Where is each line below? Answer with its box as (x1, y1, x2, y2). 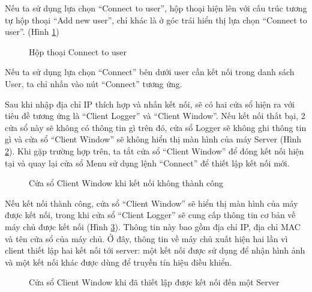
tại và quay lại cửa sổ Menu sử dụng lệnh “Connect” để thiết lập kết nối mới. (5, 156, 290, 169)
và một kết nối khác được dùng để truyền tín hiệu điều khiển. (5, 255, 232, 268)
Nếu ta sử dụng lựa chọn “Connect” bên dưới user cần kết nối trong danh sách (5, 65, 295, 78)
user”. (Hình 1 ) (5, 25, 59, 38)
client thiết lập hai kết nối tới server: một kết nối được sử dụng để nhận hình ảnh (5, 244, 305, 257)
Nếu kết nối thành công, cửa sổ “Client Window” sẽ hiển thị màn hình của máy (5, 196, 298, 209)
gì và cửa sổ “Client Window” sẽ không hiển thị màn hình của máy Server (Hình (5, 133, 302, 145)
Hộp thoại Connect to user (29, 45, 127, 58)
